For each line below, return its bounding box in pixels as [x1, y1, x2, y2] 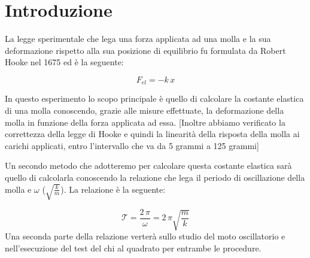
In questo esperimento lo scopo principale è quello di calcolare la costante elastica [5, 92, 304, 105]
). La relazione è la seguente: [60, 183, 166, 195]
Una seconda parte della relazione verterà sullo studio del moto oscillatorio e [5, 230, 285, 242]
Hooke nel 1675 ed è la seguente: [5, 56, 124, 68]
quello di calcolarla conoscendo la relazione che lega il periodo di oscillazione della [5, 171, 305, 183]
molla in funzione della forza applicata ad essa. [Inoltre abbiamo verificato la [5, 116, 285, 128]
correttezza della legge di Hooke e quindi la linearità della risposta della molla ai [5, 128, 300, 140]
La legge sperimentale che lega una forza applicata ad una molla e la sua [5, 32, 271, 45]
